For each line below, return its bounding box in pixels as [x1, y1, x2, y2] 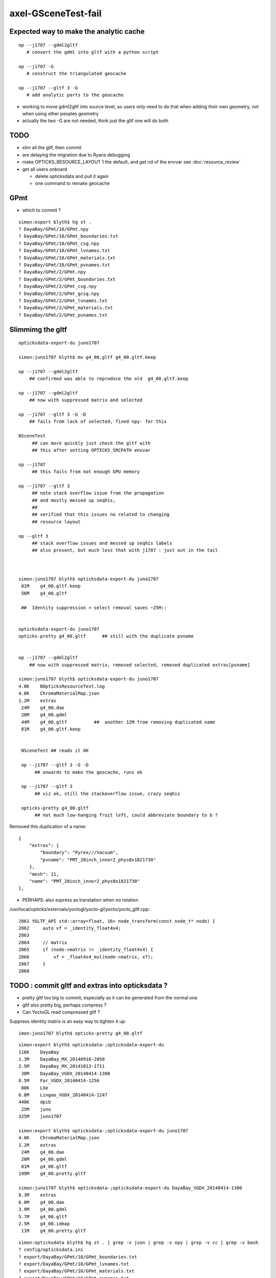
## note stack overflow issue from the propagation [32, 490, 165, 496]
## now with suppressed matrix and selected [29, 397, 143, 403]
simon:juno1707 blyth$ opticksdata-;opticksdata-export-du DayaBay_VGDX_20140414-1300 [18, 1185, 242, 1191]
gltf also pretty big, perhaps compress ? [22, 1002, 107, 1008]
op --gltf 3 [18, 533, 49, 539]
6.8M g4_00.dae [18, 1199, 65, 1205]
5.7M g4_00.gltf [18, 1214, 67, 1219]
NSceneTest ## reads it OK [21, 748, 89, 754]
